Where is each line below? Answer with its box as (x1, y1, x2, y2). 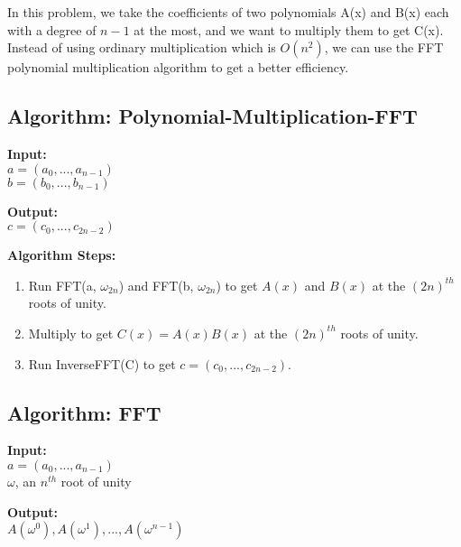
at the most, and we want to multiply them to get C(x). (134, 20, 444, 39)
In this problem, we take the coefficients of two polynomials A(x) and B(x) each (7, 3, 449, 21)
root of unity (60, 471, 132, 490)
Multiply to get (28, 323, 114, 342)
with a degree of (7, 20, 97, 39)
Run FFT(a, (28, 275, 97, 294)
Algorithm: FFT (7, 398, 161, 426)
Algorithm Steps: (7, 246, 116, 264)
